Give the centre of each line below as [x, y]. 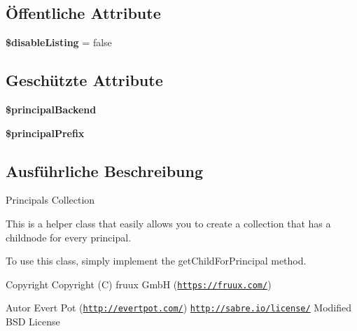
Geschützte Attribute [84, 80]
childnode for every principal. [69, 237]
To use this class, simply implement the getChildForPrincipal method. [156, 261]
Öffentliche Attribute [83, 13]
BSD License [33, 322]
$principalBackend [51, 109]
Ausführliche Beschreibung [104, 170]
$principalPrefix [45, 133]
